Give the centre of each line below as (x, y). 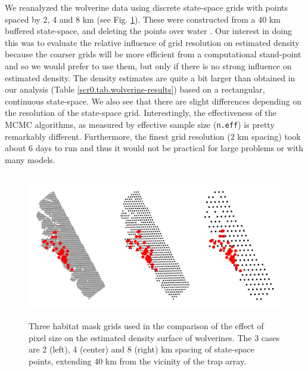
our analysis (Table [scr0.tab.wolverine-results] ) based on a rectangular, (135, 89)
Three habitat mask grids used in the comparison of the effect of (146, 325)
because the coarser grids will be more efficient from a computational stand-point (153, 54)
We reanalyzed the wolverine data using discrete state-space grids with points (147, 7)
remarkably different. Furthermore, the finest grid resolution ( (118, 136)
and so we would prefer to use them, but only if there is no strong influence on (148, 65)
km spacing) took (269, 136)
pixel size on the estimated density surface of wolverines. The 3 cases (154, 337)
